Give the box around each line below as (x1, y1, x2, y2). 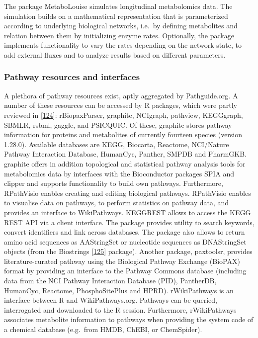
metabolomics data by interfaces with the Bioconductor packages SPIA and (4, 168, 235, 178)
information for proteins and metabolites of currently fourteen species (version (4, 129, 243, 140)
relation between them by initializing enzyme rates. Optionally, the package (4, 30, 234, 40)
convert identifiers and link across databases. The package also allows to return (4, 227, 245, 237)
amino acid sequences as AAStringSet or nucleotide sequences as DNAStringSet (4, 236, 247, 247)
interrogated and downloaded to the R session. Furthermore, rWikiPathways (4, 304, 237, 315)
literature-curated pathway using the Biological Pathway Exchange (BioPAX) (4, 255, 240, 266)
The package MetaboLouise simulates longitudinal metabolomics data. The (4, 1, 233, 11)
